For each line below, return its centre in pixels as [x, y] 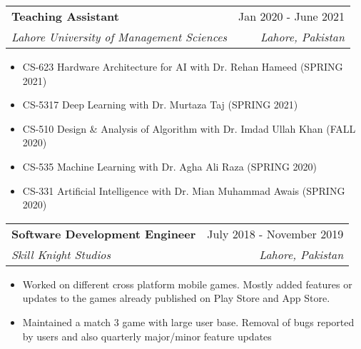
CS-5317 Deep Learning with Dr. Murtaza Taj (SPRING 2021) [160, 105]
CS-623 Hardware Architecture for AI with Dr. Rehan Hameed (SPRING [183, 66]
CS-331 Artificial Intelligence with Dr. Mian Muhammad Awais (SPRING [184, 190]
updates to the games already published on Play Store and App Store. [176, 298]
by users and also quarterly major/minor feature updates [147, 336]
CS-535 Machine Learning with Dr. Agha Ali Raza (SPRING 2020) [170, 166]
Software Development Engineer [104, 233]
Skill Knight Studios [61, 254]
